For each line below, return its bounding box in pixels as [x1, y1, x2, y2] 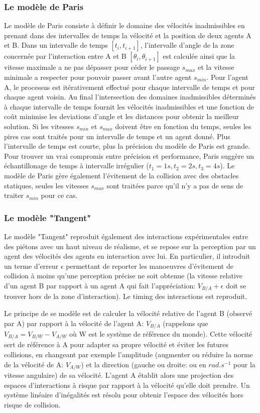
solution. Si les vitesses [4, 121, 74, 131]
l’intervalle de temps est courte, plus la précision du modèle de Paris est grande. [4, 141, 250, 151]
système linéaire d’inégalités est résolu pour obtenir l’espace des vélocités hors [4, 389, 243, 400]
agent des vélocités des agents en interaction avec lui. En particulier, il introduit [4, 251, 250, 261]
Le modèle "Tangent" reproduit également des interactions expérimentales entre [4, 231, 248, 241]
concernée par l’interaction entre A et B [4, 51, 126, 61]
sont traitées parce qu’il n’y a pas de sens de [106, 180, 243, 190]
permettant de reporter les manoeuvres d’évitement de [66, 260, 233, 271]
